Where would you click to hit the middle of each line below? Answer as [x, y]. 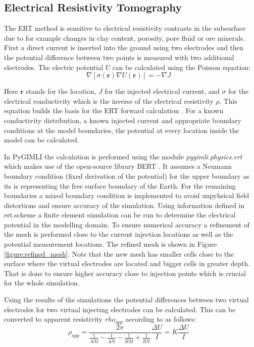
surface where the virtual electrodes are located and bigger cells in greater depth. [127, 263]
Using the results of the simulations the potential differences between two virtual [127, 300]
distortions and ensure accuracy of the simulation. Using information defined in [124, 205]
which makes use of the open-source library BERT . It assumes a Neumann [118, 166]
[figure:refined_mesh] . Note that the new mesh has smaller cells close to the [119, 253]
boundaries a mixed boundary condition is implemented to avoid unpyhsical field [127, 195]
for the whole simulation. [42, 283]
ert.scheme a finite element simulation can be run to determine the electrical [120, 215]
